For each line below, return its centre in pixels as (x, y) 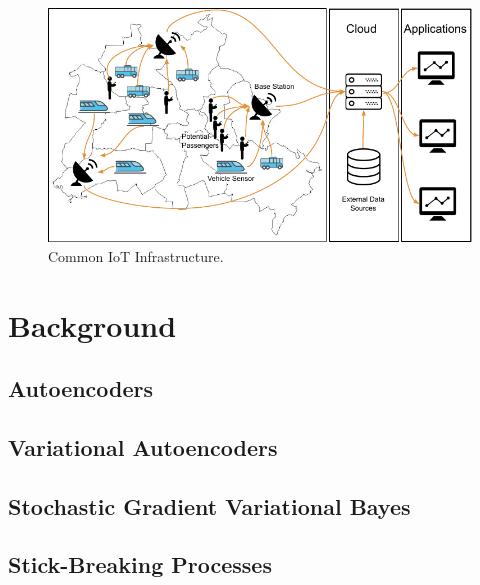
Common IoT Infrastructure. (136, 255)
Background (92, 324)
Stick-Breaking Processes (140, 564)
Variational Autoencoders (143, 446)
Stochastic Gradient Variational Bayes (209, 505)
